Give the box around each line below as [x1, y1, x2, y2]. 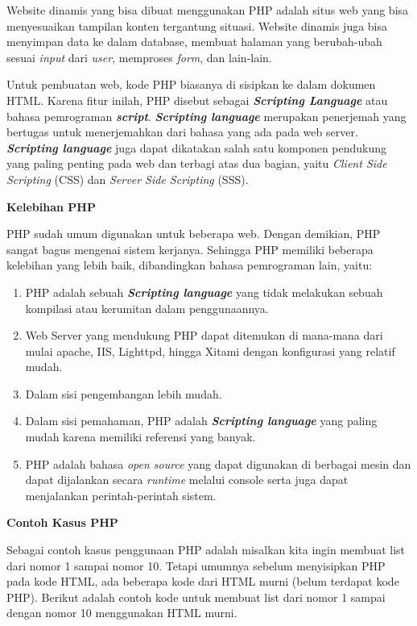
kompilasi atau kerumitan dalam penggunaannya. [25, 299, 269, 316]
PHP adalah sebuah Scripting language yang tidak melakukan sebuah [25, 283, 383, 300]
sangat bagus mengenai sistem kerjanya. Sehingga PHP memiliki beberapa [6, 240, 374, 257]
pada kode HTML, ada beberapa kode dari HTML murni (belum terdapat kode [6, 573, 399, 590]
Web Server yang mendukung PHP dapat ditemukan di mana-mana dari [25, 327, 383, 344]
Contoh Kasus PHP [6, 514, 118, 531]
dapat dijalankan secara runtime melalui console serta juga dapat [25, 471, 349, 488]
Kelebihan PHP [6, 198, 96, 215]
